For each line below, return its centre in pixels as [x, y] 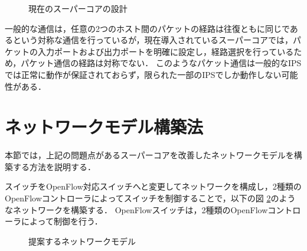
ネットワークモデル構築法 [104, 127]
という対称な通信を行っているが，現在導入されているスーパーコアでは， [153, 40]
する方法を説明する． [54, 166]
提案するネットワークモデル [82, 241]
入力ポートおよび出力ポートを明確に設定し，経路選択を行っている [166, 51]
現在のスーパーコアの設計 [78, 8]
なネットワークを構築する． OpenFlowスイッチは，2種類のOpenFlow [136, 209]
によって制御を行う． [62, 221]
